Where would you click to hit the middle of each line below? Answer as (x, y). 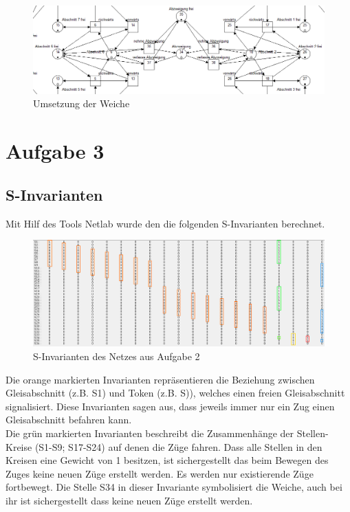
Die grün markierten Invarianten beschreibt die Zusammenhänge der (150, 433)
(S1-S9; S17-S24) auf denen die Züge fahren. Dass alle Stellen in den (178, 446)
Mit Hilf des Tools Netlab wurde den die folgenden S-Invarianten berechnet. (165, 223)
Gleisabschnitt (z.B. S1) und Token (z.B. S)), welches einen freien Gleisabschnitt (175, 393)
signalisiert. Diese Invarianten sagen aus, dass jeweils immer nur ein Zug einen (170, 406)
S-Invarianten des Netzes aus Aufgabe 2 (117, 356)
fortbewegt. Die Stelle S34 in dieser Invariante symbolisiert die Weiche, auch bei (174, 487)
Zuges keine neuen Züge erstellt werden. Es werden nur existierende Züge (160, 473)
